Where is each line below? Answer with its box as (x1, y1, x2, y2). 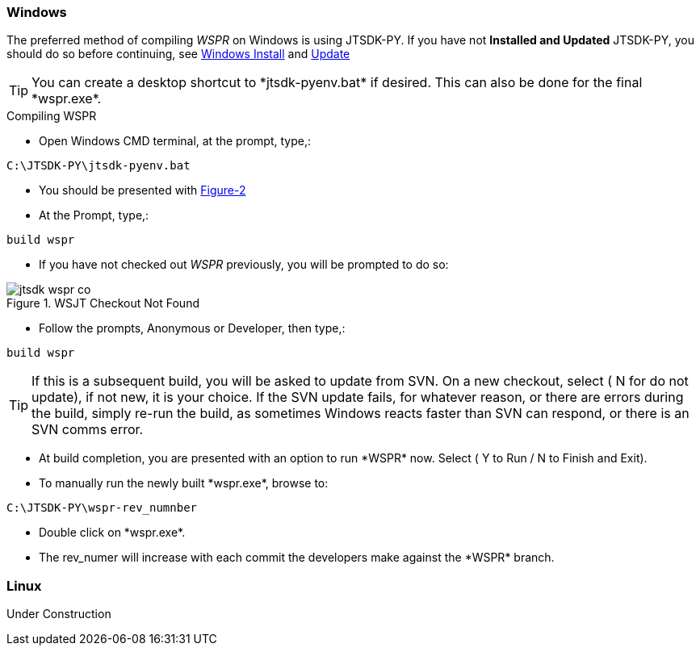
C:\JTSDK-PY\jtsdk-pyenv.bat (6, 159, 191, 173)
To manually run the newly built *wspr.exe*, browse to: (39, 476, 329, 491)
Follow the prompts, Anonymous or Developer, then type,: (39, 321, 346, 336)
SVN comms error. (31, 421, 144, 438)
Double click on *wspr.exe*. (39, 525, 186, 540)
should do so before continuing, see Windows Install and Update (6, 47, 350, 61)
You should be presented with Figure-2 (39, 183, 246, 198)
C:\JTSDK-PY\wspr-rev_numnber (6, 501, 198, 515)
